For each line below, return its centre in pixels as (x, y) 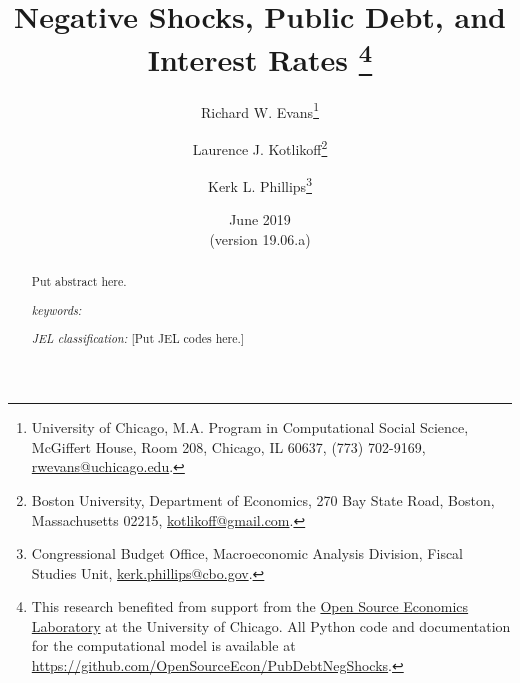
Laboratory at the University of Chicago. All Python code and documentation (271, 625)
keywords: (56, 309)
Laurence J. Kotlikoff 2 (260, 147)
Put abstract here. (79, 281)
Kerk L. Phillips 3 (260, 184)
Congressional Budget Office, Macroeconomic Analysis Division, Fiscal (247, 553)
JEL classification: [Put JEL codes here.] (138, 338)
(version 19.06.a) (260, 238)
